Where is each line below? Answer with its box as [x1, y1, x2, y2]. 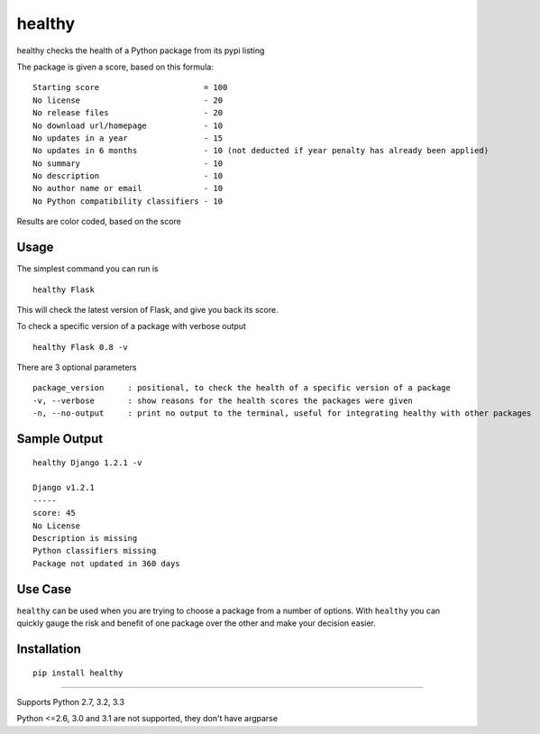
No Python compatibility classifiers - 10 [32, 196, 224, 206]
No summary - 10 [32, 158, 224, 169]
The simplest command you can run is [16, 263, 160, 274]
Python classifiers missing [32, 546, 157, 556]
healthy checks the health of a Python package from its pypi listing [16, 45, 265, 56]
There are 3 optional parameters [16, 362, 137, 373]
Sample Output [16, 431, 104, 446]
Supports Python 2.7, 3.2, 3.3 [16, 696, 125, 707]
